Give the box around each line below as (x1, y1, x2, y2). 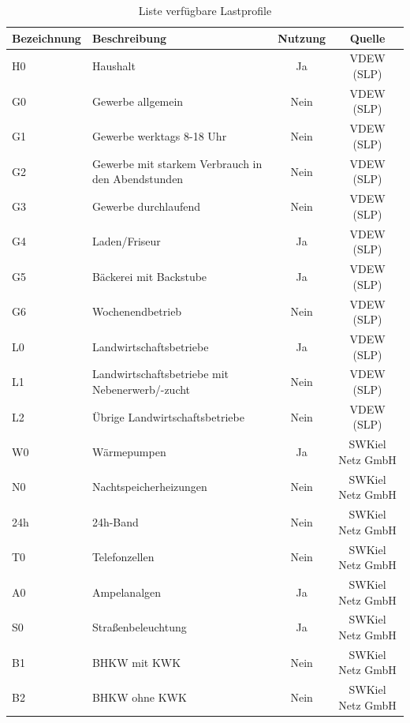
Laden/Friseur (91, 233, 161, 249)
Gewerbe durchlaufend (91, 197, 201, 214)
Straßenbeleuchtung (91, 619, 187, 635)
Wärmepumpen (91, 444, 166, 460)
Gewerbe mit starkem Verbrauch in (91, 155, 263, 171)
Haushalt (91, 58, 136, 74)
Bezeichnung (12, 29, 81, 46)
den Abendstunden (91, 170, 184, 187)
